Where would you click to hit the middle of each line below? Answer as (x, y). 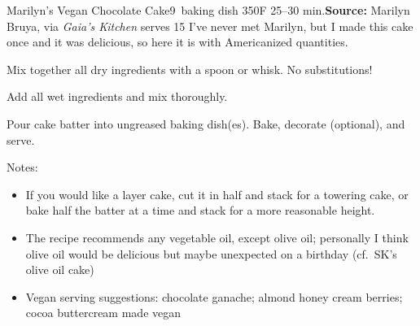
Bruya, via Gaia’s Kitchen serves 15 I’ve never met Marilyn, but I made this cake (210, 26)
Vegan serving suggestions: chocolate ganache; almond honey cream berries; (214, 296)
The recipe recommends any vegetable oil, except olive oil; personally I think (217, 237)
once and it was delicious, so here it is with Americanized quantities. (177, 42)
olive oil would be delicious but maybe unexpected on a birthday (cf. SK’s (211, 253)
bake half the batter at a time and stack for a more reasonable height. (200, 210)
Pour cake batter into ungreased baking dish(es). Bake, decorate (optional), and (206, 123)
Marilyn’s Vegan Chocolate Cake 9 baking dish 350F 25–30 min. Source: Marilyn (208, 10)
